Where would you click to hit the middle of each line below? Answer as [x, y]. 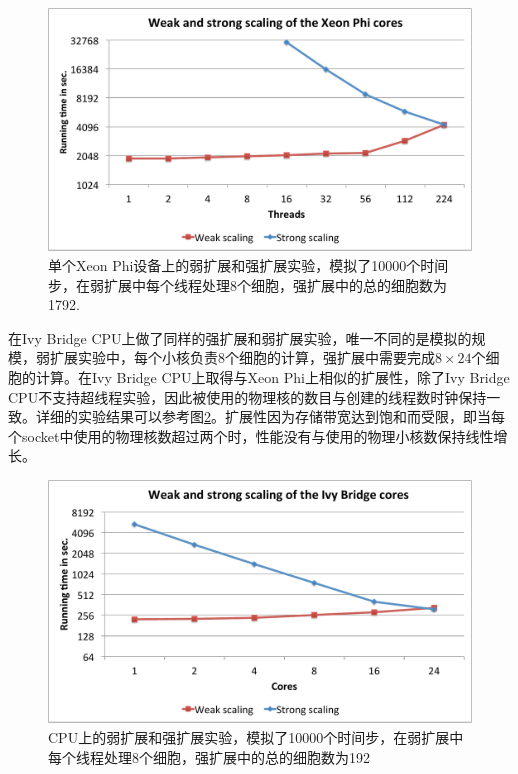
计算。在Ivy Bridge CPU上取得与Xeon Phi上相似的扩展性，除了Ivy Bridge [272, 377]
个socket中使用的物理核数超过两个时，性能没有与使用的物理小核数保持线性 [251, 435]
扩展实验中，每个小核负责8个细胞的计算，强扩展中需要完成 [242, 357]
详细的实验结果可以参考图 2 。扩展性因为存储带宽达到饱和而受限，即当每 [270, 416]
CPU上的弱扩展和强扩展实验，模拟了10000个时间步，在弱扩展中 [256, 737]
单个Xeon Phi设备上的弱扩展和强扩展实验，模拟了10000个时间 [248, 265]
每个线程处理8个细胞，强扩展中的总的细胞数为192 [209, 756]
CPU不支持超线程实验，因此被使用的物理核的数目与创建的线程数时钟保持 [247, 396]
